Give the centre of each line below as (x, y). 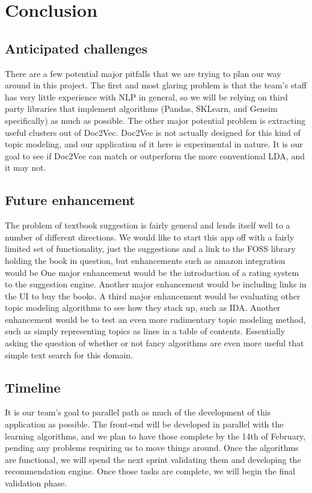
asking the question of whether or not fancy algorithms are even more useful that (154, 343)
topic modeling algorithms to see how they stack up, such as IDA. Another (143, 308)
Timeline (33, 387)
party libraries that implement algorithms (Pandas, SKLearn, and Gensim (141, 109)
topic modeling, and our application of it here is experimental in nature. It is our (154, 144)
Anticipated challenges (76, 48)
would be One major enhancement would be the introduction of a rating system (152, 272)
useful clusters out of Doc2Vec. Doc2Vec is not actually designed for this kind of (153, 132)
